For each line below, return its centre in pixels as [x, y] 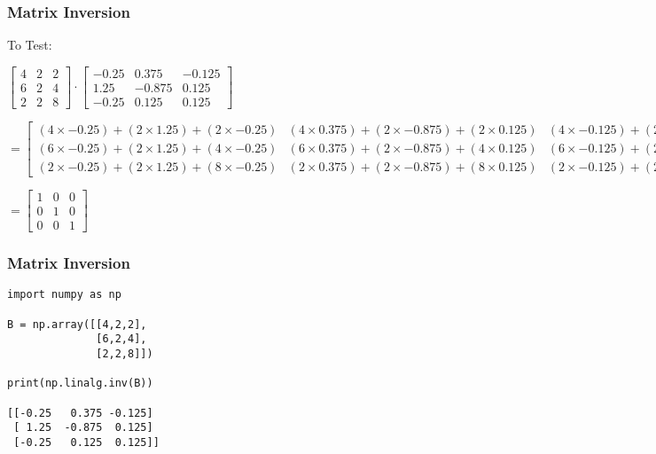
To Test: [30, 45]
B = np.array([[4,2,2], [77, 324]
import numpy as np [64, 295]
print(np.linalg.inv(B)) [80, 384]
